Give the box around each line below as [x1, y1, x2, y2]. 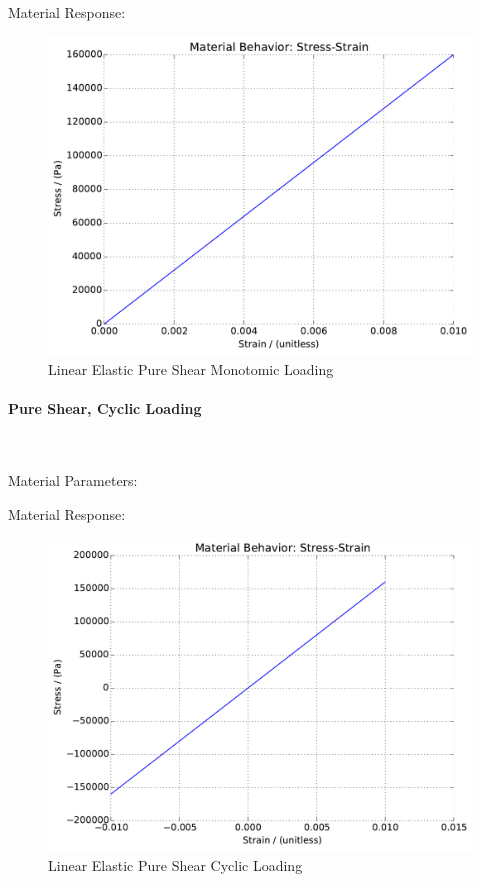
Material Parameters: [8, 470, 138, 490]
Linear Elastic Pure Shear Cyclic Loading [48, 854, 303, 875]
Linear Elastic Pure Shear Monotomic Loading [48, 359, 334, 380]
